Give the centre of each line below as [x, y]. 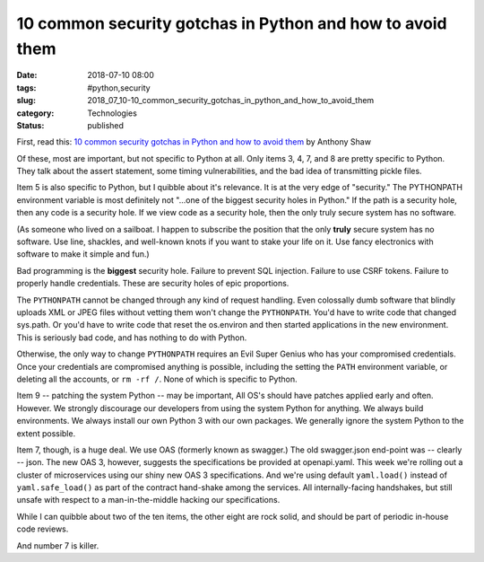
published [106, 125]
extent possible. [46, 433]
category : [35, 113]
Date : [27, 75]
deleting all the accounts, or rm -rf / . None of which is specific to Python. [157, 379]
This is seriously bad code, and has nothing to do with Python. [132, 338]
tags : [26, 88]
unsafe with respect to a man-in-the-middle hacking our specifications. [148, 500]
